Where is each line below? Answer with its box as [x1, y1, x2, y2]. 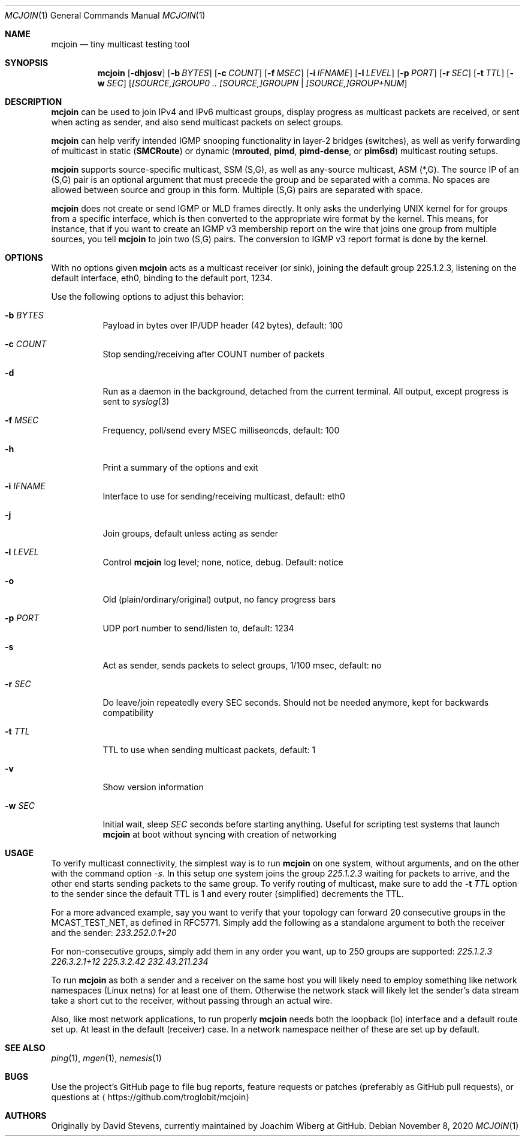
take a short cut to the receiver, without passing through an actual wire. [51, 995, 333, 1005]
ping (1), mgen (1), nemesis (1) [51, 1053, 162, 1063]
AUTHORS [5, 1110, 47, 1121]
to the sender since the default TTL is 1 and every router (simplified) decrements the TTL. [51, 889, 404, 899]
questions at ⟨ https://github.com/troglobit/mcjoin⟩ [51, 1092, 249, 1102]
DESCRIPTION [5, 97, 62, 107]
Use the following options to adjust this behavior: [51, 291, 244, 302]
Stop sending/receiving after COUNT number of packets [102, 349, 325, 359]
